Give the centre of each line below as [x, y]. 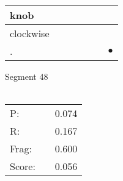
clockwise [30, 33]
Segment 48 [27, 76]
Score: [23, 166]
